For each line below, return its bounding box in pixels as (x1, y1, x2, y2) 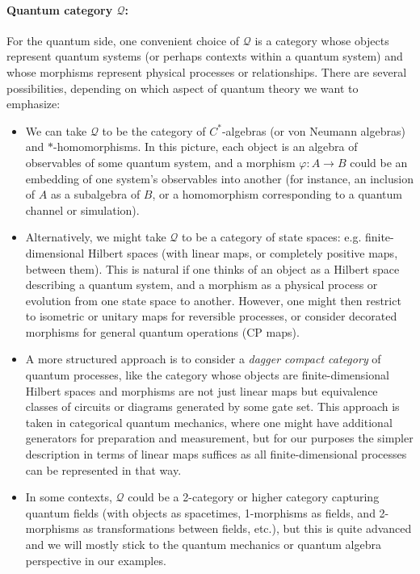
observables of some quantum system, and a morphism (25, 153, 296, 170)
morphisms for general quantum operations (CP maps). (25, 323, 300, 340)
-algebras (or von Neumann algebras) (221, 122, 405, 139)
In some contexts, (25, 488, 112, 505)
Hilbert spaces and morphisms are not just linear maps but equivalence (25, 382, 378, 399)
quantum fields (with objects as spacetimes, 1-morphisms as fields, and (25, 504, 376, 521)
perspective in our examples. (25, 551, 166, 568)
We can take (25, 122, 87, 139)
